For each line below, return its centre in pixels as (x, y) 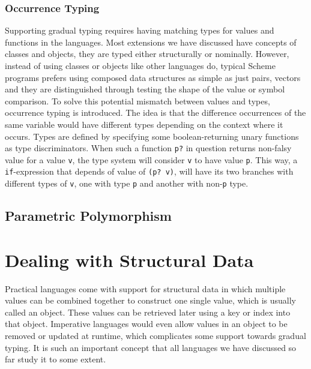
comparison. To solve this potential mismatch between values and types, (137, 100)
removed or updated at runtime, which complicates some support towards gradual (155, 336)
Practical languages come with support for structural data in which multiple (145, 288)
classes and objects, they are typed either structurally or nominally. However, (147, 54)
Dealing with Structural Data (129, 259)
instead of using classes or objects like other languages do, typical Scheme (140, 65)
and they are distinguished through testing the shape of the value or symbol (145, 89)
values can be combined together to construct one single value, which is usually (150, 300)
